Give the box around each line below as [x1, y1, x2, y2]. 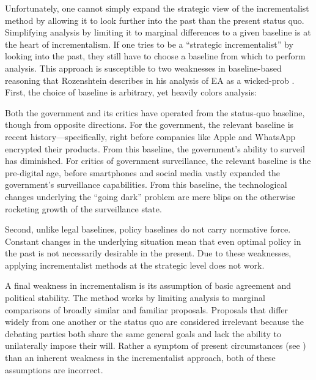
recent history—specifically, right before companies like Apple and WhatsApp [5, 130, 296, 143]
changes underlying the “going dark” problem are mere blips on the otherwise [5, 190, 296, 203]
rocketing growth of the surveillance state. [5, 202, 162, 215]
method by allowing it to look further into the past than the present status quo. [5, 13, 304, 26]
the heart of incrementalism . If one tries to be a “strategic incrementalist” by [5, 37, 293, 50]
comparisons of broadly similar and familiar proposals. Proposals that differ [5, 303, 288, 316]
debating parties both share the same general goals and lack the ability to [5, 327, 281, 340]
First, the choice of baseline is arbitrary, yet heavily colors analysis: [5, 86, 257, 99]
